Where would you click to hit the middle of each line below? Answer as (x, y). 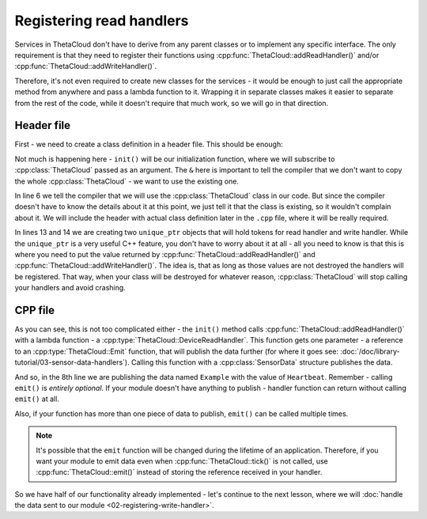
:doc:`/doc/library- (370, 351)
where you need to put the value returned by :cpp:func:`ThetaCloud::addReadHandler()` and (165, 254)
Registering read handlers (102, 21)
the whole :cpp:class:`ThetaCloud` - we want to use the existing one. (127, 181)
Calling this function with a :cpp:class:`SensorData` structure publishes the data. (262, 362)
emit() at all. (37, 399)
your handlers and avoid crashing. (70, 288)
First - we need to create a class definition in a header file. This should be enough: (149, 144)
